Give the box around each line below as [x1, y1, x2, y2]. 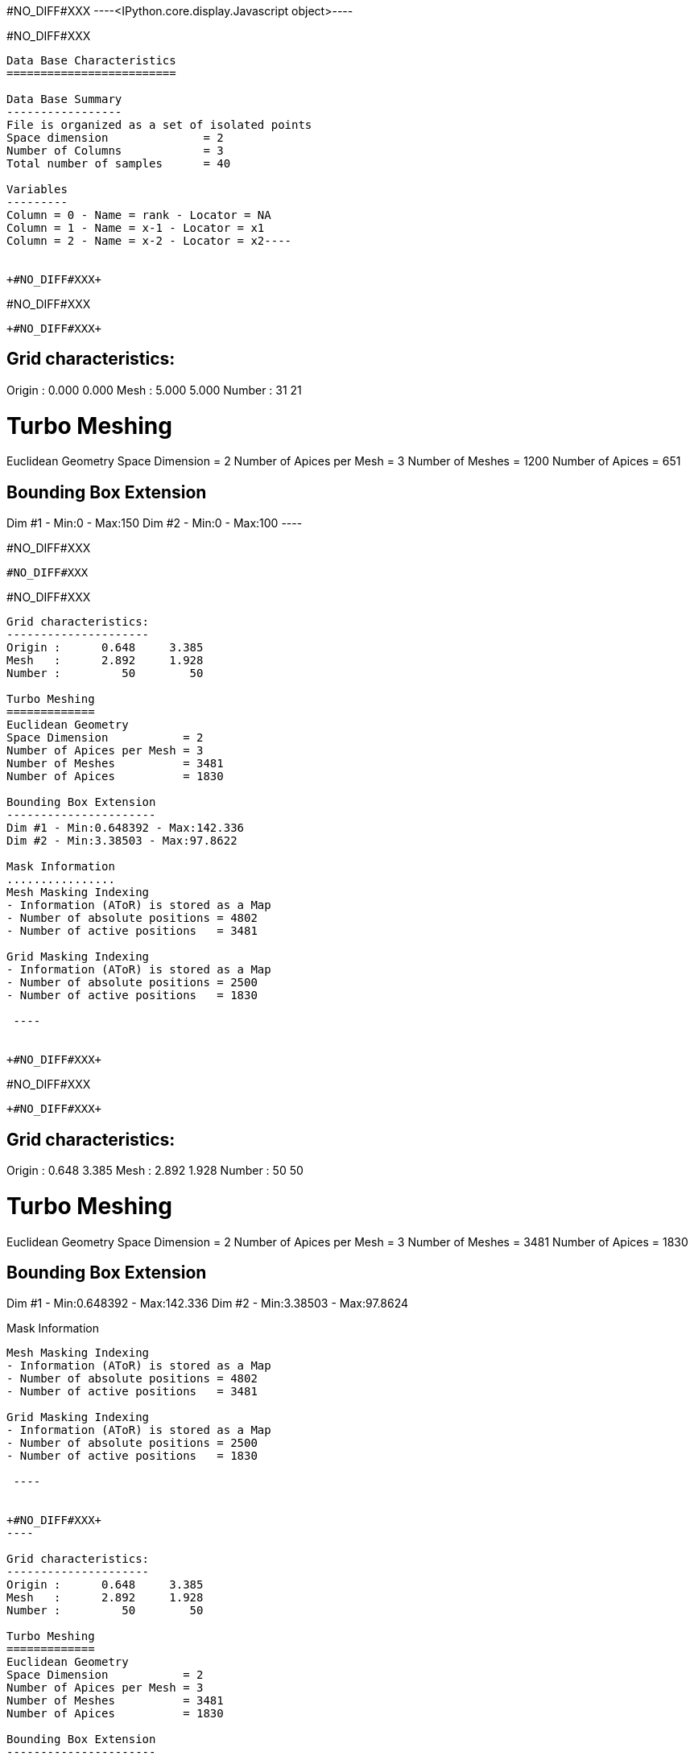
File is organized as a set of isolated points [6, 118, 312, 131]
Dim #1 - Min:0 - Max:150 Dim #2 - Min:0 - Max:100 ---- [6, 516, 303, 531]
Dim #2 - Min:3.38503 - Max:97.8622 [6, 834, 238, 848]
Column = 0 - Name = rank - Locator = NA [6, 209, 271, 221]
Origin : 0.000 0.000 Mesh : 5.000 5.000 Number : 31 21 [6, 382, 302, 397]
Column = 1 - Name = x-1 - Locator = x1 [6, 221, 265, 234]
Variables [6, 183, 68, 196]
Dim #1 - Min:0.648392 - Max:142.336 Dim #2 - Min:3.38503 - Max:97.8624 [6, 1296, 409, 1311]
